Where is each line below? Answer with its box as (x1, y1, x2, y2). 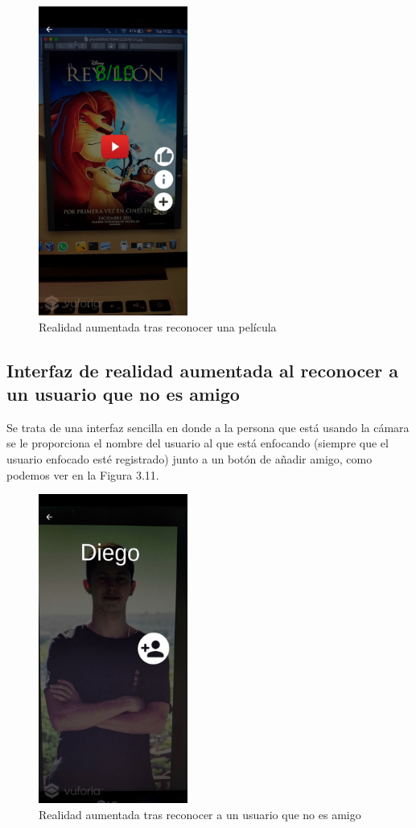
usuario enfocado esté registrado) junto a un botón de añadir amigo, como (6, 450, 373, 467)
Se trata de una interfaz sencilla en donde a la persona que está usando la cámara (6, 418, 410, 435)
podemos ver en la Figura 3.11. (6, 466, 159, 483)
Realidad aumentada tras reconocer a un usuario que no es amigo (39, 805, 361, 822)
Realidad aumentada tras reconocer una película (39, 318, 277, 335)
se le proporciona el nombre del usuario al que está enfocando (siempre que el (6, 435, 389, 451)
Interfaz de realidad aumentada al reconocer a (6, 357, 398, 382)
